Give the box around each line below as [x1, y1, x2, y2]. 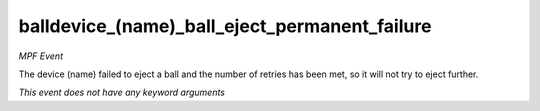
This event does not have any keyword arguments [18, 86, 225, 99]
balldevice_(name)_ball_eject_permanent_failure [18, 15, 432, 37]
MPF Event [18, 50, 64, 62]
